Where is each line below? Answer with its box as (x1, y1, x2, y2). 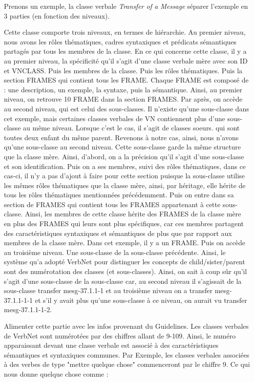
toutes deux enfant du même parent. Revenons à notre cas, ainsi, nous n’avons (4, 132, 239, 142)
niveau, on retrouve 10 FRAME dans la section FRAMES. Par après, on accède (4, 94, 243, 104)
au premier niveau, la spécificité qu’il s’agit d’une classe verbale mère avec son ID (4, 55, 248, 65)
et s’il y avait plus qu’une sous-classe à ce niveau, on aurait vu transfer (35, 295, 247, 305)
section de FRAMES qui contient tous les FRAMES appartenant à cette (4, 199, 221, 209)
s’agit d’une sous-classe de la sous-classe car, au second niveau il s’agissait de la (4, 276, 242, 286)
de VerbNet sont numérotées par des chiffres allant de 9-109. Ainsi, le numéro (4, 330, 236, 340)
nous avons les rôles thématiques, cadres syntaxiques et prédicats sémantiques (4, 36, 237, 46)
